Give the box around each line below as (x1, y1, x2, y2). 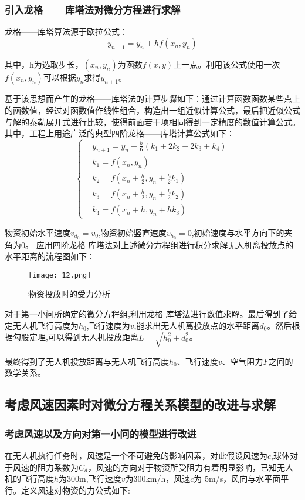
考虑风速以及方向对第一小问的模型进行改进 (5, 426, 197, 441)
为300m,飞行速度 (59, 472, 121, 485)
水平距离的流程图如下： (5, 250, 95, 262)
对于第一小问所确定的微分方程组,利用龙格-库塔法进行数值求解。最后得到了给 (5, 308, 297, 320)
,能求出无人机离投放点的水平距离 (134, 319, 260, 331)
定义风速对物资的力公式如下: (21, 484, 130, 496)
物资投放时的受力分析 (28, 288, 110, 300)
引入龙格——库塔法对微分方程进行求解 (5, 2, 181, 16)
